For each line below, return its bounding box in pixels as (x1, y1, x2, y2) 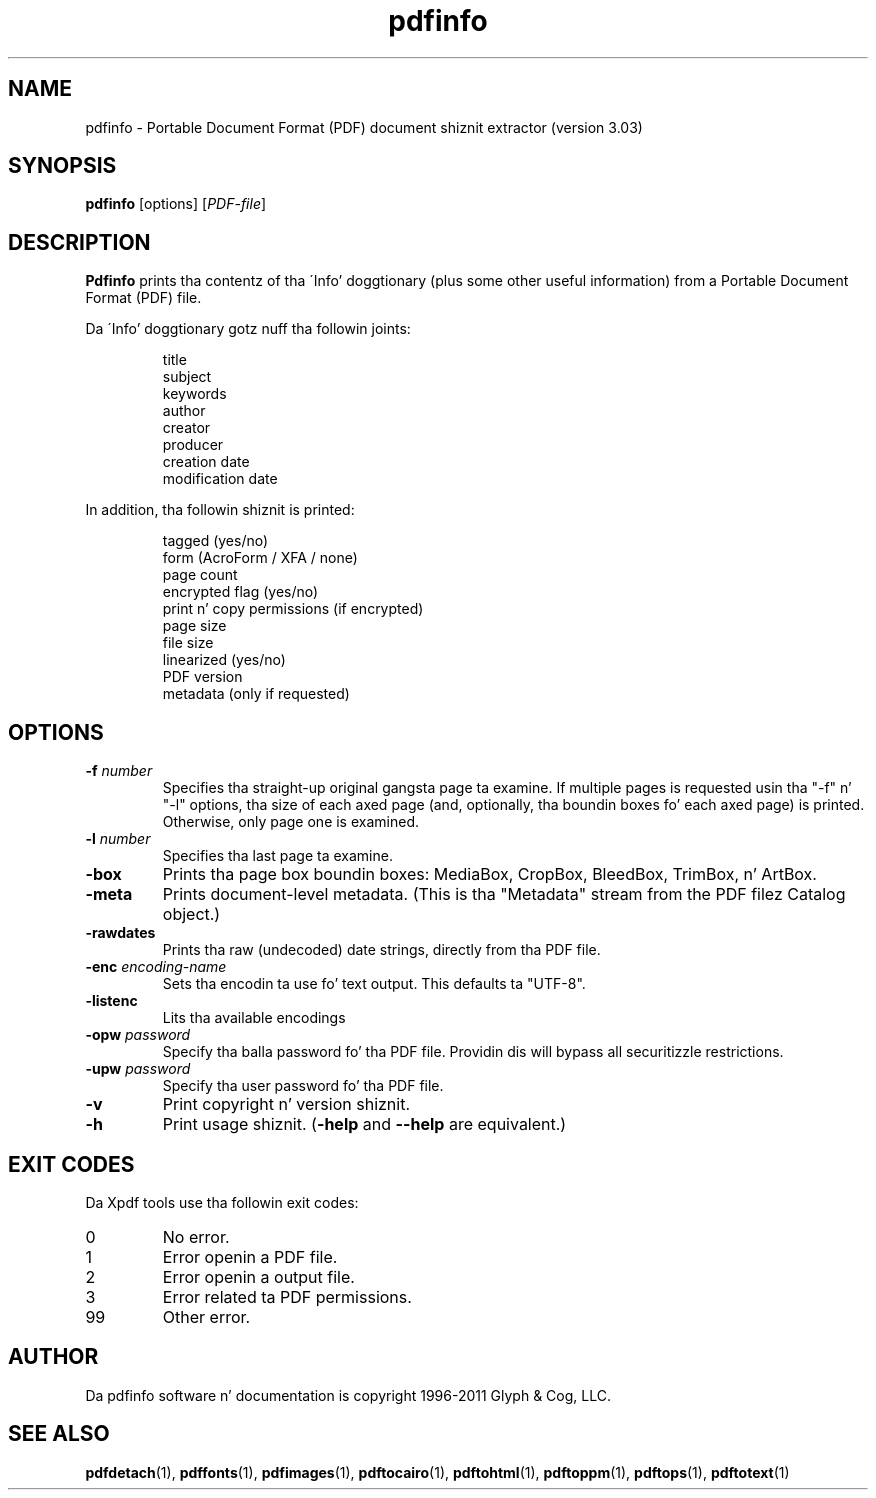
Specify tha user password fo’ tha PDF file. (162, 1077, 444, 1095)
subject (162, 368, 212, 386)
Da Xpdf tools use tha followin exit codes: (85, 1193, 359, 1211)
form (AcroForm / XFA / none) (162, 549, 358, 567)
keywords (162, 385, 227, 403)
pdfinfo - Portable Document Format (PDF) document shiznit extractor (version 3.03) (85, 118, 643, 136)
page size (162, 617, 227, 635)
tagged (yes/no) (162, 532, 269, 550)
